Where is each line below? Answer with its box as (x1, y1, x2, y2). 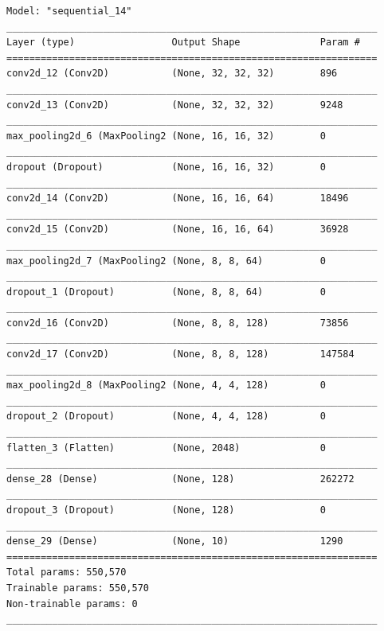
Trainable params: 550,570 (6, 582, 149, 594)
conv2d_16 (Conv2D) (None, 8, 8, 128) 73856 (6, 317, 349, 329)
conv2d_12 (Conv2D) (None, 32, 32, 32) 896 (6, 68, 338, 80)
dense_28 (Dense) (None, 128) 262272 (6, 473, 355, 485)
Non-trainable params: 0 (6, 598, 138, 610)
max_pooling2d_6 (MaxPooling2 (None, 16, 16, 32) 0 (6, 130, 326, 142)
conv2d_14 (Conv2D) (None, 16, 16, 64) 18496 (6, 193, 349, 204)
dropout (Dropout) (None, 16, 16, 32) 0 (6, 161, 326, 173)
